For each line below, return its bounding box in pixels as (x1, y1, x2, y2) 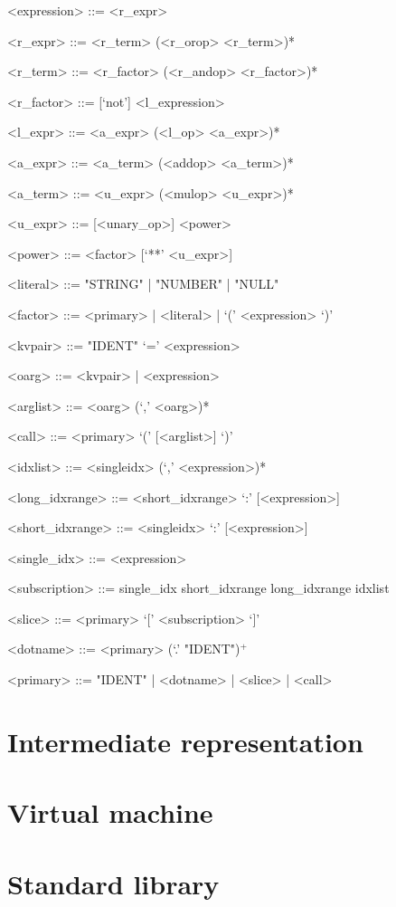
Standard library (7, 864, 220, 902)
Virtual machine (7, 794, 213, 831)
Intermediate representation (7, 722, 363, 759)
